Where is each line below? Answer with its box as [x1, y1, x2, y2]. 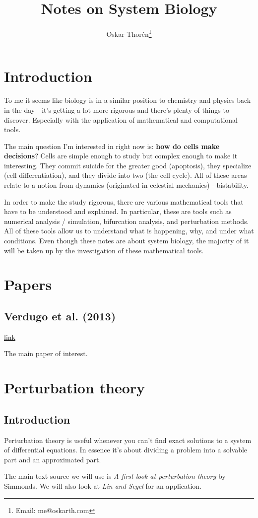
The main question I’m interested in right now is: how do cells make [4, 141, 220, 151]
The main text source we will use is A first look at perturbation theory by [4, 471, 226, 481]
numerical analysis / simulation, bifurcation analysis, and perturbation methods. [4, 216, 249, 226]
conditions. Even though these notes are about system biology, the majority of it [4, 235, 249, 246]
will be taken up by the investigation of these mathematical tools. [4, 245, 204, 255]
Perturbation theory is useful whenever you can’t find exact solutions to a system [4, 435, 252, 445]
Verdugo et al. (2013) [4, 308, 116, 323]
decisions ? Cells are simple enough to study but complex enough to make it [4, 150, 238, 161]
